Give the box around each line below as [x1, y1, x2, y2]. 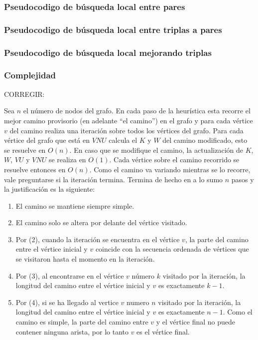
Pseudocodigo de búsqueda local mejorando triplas [4, 46, 212, 58]
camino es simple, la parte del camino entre [15, 317, 148, 327]
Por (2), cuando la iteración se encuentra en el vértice [15, 234, 180, 244]
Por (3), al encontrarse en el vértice [15, 270, 124, 281]
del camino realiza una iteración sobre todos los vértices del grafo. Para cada [9, 125, 244, 135]
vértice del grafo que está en [4, 135, 90, 145]
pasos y [231, 174, 254, 184]
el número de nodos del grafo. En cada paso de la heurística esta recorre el [23, 105, 251, 116]
